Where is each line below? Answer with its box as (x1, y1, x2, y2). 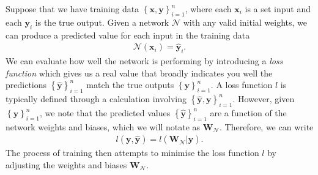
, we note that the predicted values (39, 106, 171, 119)
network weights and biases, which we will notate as (6, 120, 201, 133)
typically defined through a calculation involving (6, 92, 187, 105)
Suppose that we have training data (6, 2, 139, 15)
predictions (6, 78, 47, 91)
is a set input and (245, 2, 311, 15)
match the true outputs (86, 78, 174, 91)
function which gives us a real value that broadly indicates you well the (6, 66, 273, 79)
